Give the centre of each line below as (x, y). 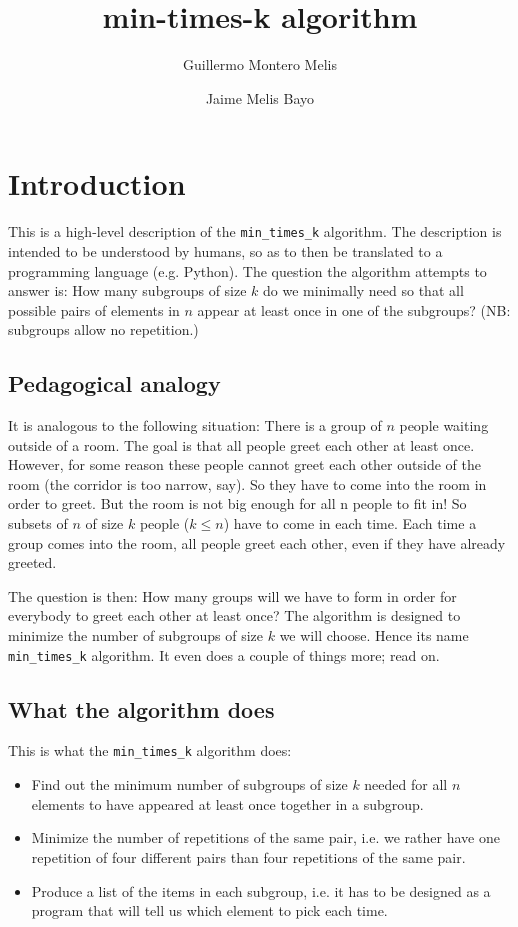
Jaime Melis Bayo (260, 97)
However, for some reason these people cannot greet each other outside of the (244, 464)
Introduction (97, 183)
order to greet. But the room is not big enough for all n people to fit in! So (237, 503)
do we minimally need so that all (363, 290)
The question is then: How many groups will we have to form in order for (232, 595)
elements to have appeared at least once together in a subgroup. (227, 803)
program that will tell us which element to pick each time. (209, 910)
